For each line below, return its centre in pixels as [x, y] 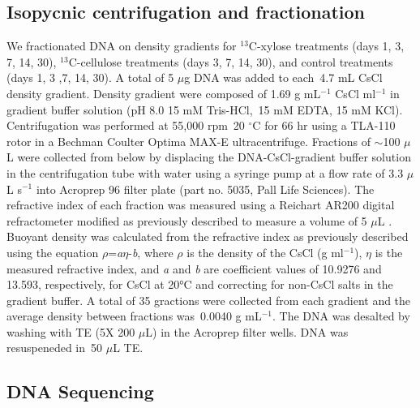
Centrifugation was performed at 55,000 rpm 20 [126, 125]
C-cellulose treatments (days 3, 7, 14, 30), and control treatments [231, 61]
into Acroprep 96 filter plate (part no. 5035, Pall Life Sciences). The [205, 189]
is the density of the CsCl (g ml [265, 252]
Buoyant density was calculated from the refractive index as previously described [208, 236]
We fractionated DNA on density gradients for [122, 46]
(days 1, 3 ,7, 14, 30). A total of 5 [90, 77]
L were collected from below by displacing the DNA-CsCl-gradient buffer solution [209, 157]
